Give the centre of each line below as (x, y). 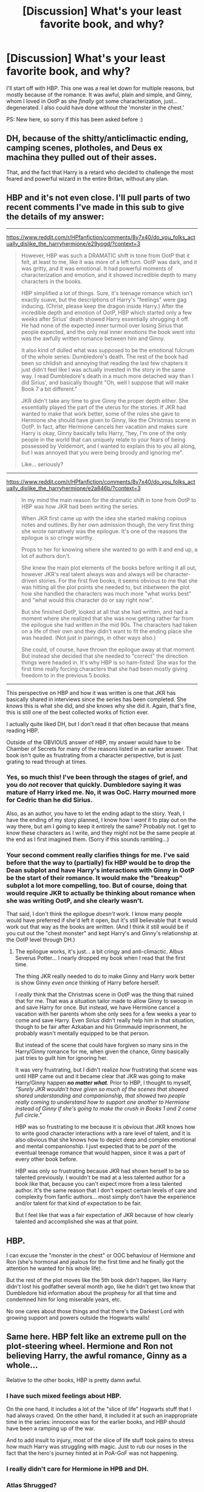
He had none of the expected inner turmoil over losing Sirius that (102, 325)
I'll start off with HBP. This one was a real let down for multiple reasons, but (100, 88)
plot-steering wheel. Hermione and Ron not (90, 1346)
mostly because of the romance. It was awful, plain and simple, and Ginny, (99, 94)
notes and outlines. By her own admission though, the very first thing (107, 525)
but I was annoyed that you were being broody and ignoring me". (102, 452)
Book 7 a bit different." (49, 389)
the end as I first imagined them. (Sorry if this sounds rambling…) (88, 839)
